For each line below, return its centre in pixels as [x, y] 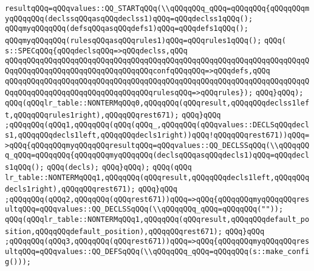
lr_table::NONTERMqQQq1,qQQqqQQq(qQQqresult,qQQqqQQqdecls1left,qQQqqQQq [157, 177]
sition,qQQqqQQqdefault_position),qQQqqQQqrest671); [114, 231]
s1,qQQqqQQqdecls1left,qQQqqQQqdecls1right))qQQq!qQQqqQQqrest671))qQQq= [157, 135]
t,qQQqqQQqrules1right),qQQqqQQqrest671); [92, 115]
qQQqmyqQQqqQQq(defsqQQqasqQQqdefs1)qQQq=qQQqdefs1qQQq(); [127, 29]
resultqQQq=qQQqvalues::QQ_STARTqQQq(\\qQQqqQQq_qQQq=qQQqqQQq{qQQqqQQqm [157, 8]
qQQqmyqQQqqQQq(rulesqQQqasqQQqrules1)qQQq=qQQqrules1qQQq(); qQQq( [145, 40]
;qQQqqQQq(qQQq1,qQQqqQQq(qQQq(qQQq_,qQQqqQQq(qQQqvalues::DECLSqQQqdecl [157, 125]
